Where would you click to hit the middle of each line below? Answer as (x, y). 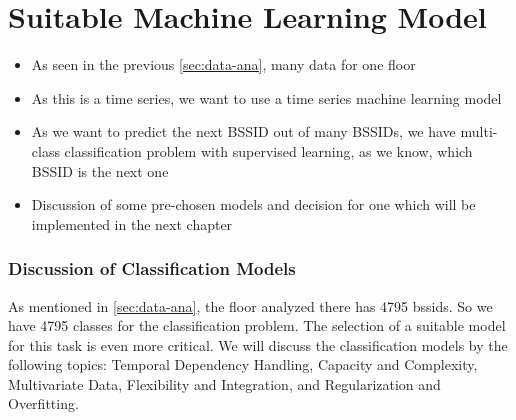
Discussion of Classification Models (152, 268)
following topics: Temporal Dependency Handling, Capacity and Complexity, (243, 364)
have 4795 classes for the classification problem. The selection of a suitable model (257, 325)
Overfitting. (43, 403)
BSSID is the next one (100, 170)
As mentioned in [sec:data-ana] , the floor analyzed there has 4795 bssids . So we (250, 305)
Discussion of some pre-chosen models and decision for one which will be (253, 204)
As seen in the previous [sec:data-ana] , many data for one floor (223, 64)
